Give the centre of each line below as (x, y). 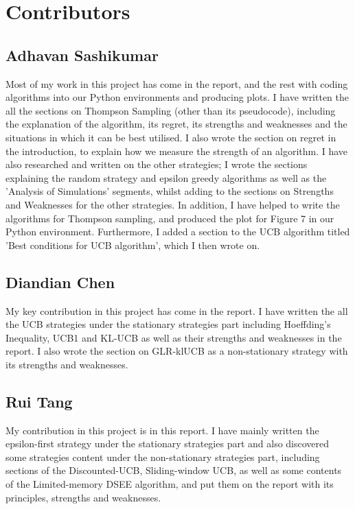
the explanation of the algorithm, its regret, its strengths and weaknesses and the (176, 124)
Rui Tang (39, 401)
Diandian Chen (60, 282)
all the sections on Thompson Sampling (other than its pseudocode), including (171, 110)
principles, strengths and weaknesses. (83, 497)
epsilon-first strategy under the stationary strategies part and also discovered (168, 443)
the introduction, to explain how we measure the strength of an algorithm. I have (177, 151)
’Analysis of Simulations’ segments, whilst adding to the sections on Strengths (170, 191)
